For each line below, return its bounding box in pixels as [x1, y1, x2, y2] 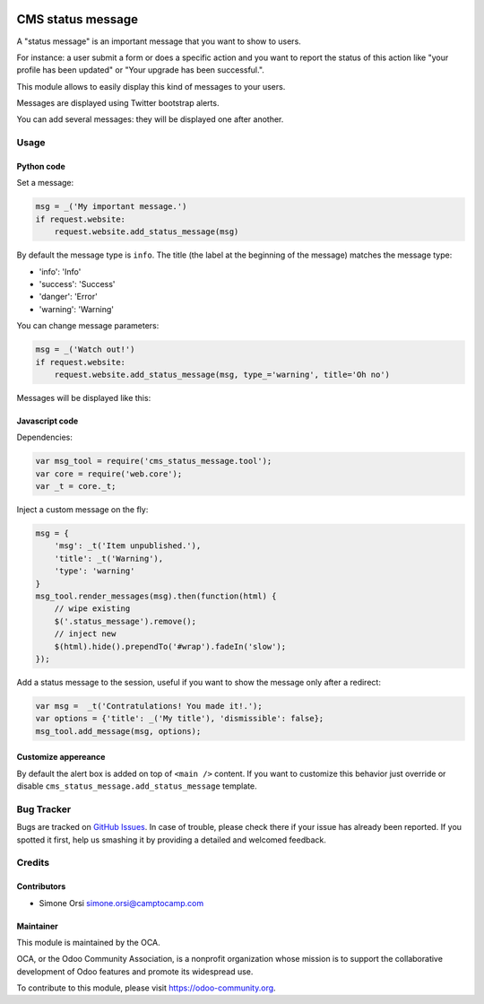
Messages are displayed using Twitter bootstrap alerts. [16, 98, 220, 109]
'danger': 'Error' [39, 292, 98, 302]
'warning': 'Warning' [39, 303, 115, 314]
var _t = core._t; [35, 481, 117, 492]
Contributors [16, 881, 66, 892]
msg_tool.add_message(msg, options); [35, 726, 202, 736]
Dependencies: [16, 432, 73, 443]
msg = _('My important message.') [35, 202, 187, 212]
